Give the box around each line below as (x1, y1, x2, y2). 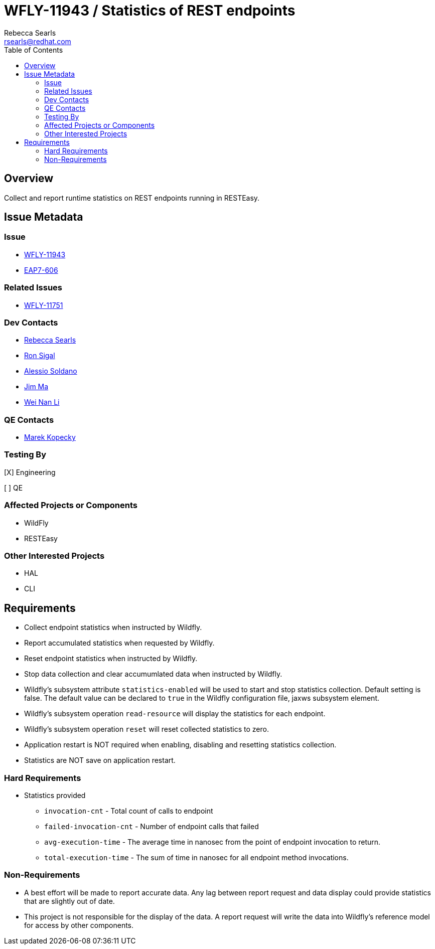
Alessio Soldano (24, 367, 77, 376)
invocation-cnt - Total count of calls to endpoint (44, 806, 213, 815)
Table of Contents (4, 45, 63, 54)
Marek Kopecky (24, 433, 76, 442)
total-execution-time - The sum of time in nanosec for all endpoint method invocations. (44, 853, 349, 862)
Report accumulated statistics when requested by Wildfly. (24, 639, 215, 648)
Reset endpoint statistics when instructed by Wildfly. (24, 654, 198, 663)
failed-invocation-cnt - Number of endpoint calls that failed (44, 822, 259, 831)
